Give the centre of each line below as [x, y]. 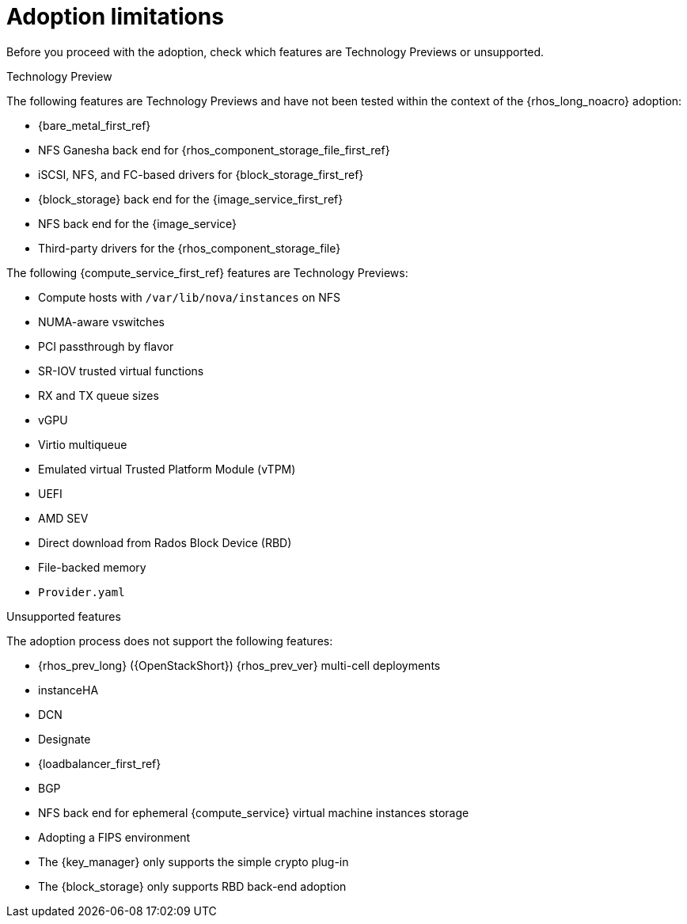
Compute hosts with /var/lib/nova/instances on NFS [189, 297]
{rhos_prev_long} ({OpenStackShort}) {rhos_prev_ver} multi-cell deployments [239, 665]
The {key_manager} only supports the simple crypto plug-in [194, 861]
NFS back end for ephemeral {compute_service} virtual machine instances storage [254, 812]
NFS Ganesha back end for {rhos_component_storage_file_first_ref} [214, 150]
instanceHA [68, 690]
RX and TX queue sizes [99, 395]
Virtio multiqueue [83, 444]
